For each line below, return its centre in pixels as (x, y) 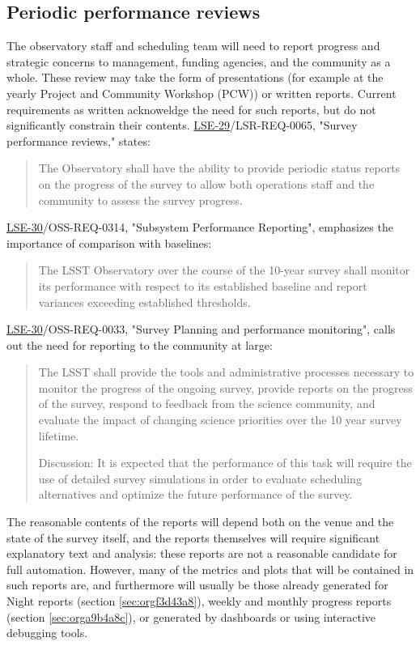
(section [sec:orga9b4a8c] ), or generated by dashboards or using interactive (191, 616)
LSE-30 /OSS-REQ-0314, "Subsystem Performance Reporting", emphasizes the (200, 227)
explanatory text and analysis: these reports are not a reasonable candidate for (202, 553)
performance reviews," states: (78, 140)
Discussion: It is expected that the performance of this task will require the (225, 463)
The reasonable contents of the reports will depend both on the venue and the (200, 522)
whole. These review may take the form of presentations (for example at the (195, 77)
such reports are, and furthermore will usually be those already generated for (197, 585)
